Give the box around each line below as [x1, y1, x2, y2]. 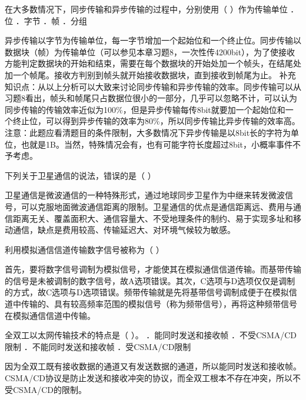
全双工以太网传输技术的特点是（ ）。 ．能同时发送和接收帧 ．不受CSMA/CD [5, 329, 297, 341]
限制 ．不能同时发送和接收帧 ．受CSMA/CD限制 [5, 340, 191, 352]
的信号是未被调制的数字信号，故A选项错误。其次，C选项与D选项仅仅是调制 [5, 274, 295, 286]
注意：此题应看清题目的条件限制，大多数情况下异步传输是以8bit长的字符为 [5, 126, 291, 138]
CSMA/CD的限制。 [12, 383, 87, 395]
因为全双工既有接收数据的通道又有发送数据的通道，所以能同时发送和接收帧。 [5, 360, 301, 372]
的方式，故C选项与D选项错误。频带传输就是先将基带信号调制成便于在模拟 [5, 286, 289, 298]
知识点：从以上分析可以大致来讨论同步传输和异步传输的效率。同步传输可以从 [5, 80, 301, 92]
